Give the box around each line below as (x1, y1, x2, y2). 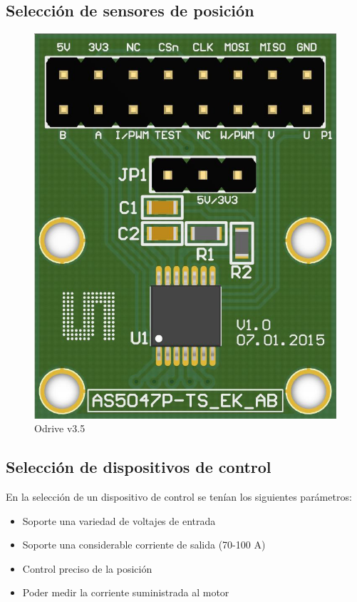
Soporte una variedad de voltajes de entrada (22, 513, 216, 528)
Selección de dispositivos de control (6, 456, 271, 478)
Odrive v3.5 (34, 421, 86, 436)
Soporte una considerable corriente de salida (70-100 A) (22, 537, 266, 552)
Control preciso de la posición (22, 561, 152, 576)
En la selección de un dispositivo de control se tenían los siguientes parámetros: (6, 489, 352, 504)
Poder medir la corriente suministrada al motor (22, 585, 229, 600)
